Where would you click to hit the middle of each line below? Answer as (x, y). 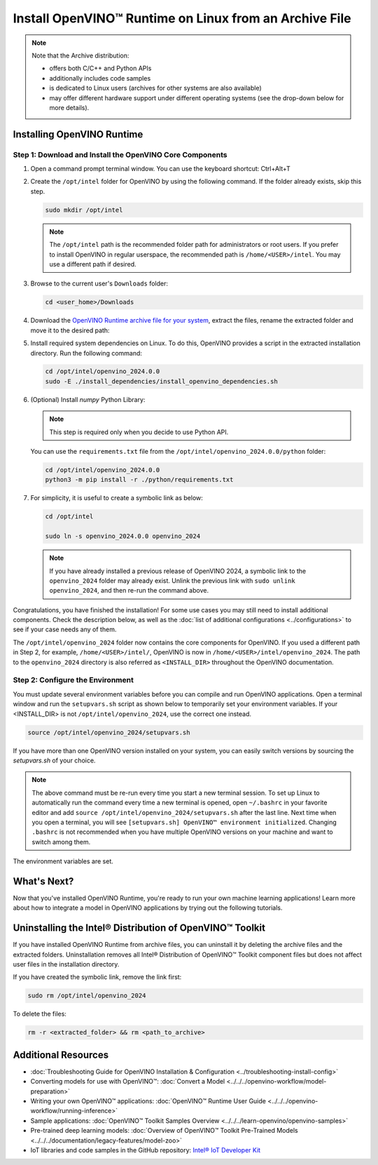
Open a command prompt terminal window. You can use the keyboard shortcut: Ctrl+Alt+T (160, 169)
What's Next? (43, 881)
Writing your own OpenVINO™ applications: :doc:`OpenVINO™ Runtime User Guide (148, 1101)
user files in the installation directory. (66, 964)
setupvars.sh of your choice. (54, 760)
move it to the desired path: (70, 330)
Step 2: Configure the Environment (73, 680)
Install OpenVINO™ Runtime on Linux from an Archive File (182, 18)
